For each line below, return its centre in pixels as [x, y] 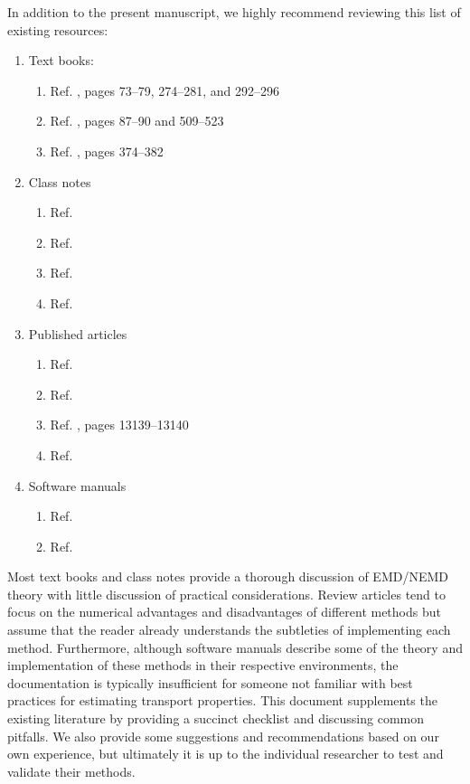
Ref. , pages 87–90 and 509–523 [137, 121]
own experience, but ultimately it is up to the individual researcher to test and [226, 754]
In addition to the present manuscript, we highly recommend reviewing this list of [234, 12]
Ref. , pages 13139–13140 [119, 425]
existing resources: [58, 29]
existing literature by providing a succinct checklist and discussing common [216, 718]
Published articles [78, 333]
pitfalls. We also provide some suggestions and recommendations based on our [223, 736]
